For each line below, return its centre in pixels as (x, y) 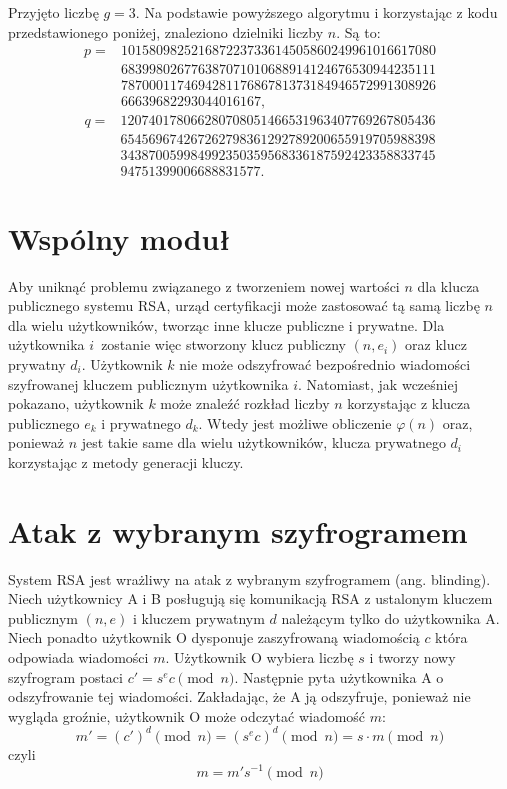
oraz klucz (436, 344)
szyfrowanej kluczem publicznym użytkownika (148, 383)
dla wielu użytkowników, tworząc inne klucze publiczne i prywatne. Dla (226, 324)
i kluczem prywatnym (198, 617)
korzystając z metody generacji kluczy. (126, 461)
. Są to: (358, 31)
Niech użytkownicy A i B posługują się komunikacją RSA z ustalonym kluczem (250, 598)
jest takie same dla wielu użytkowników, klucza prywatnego (263, 442)
